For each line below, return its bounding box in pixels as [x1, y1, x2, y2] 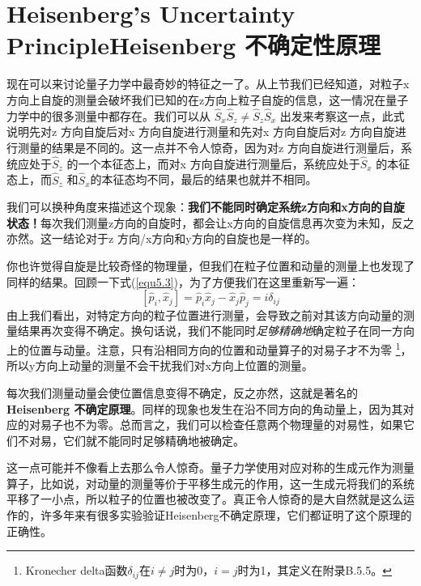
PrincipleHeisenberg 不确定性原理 [6, 28, 381, 62]
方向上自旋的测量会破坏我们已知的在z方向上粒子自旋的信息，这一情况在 [6, 91, 386, 108]
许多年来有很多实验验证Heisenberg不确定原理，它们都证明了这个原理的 [40, 507, 412, 524]
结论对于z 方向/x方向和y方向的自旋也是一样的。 [62, 230, 317, 247]
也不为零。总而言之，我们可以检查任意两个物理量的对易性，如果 [62, 416, 403, 433]
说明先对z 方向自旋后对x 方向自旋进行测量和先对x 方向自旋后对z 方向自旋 [6, 123, 395, 140]
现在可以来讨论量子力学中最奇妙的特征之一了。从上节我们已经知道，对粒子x [6, 75, 410, 92]
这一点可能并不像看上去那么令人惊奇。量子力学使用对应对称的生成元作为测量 [6, 459, 415, 476]
